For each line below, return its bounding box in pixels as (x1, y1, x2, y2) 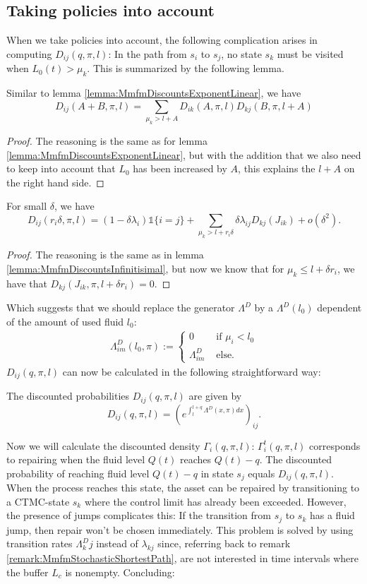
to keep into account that (6, 161, 116, 176)
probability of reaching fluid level (6, 465, 150, 480)
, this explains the (238, 161, 315, 176)
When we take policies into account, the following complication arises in (6, 32, 318, 47)
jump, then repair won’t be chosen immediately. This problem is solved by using (6, 522, 354, 537)
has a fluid (309, 508, 355, 523)
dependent (317, 300, 362, 315)
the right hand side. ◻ (6, 174, 104, 189)
